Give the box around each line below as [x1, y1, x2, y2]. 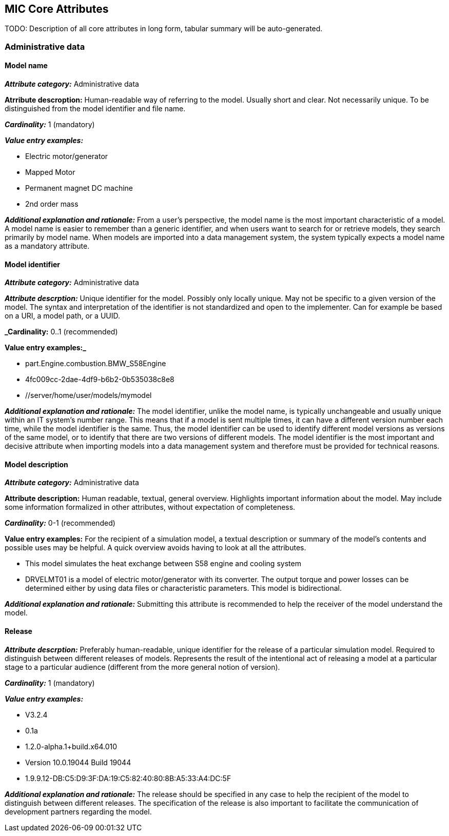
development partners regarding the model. [5, 807, 152, 816]
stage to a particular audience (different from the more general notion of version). [5, 662, 280, 671]
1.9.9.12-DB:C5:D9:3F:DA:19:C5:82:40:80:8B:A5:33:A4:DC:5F [25, 773, 231, 783]
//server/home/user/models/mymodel [25, 391, 152, 400]
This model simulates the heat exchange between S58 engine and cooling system [25, 559, 301, 568]
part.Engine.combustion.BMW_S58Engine [25, 359, 166, 368]
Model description [5, 460, 68, 469]
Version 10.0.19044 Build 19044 [25, 758, 131, 767]
